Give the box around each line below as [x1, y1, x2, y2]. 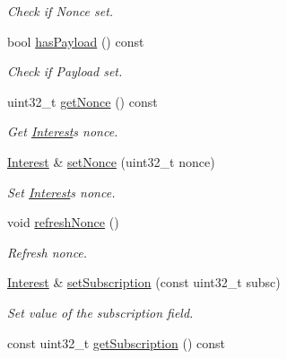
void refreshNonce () [7, 213, 119, 232]
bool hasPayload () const [7, 31, 144, 50]
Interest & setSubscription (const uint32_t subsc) [7, 273, 281, 292]
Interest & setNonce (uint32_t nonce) [7, 152, 215, 171]
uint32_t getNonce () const [7, 92, 158, 110]
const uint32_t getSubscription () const [7, 333, 225, 352]
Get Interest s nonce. [7, 122, 118, 141]
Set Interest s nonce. [7, 182, 116, 201]
